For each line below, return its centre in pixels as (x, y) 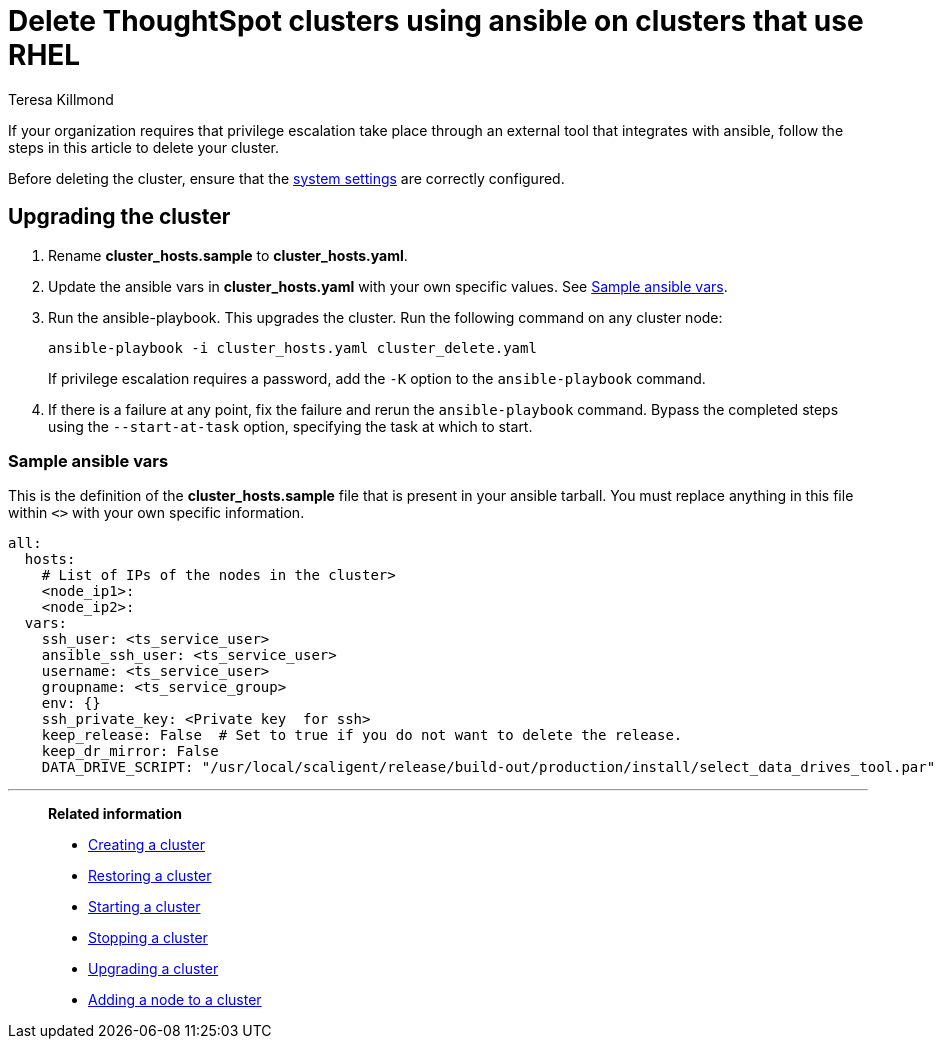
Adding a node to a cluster (175, 1000)
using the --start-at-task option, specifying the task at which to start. (290, 426)
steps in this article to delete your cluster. (144, 147)
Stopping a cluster (148, 938)
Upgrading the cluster (119, 217)
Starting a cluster (144, 907)
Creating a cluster (146, 845)
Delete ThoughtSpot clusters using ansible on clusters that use (436, 21)
